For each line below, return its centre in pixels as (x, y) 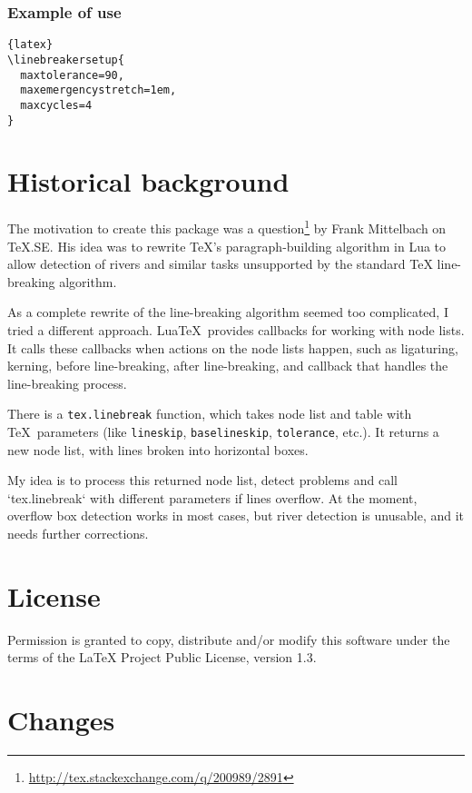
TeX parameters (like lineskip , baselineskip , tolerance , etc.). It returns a (223, 431)
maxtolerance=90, (72, 75)
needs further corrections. (78, 533)
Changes (61, 720)
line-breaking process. (67, 383)
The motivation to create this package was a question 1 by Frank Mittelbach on (227, 227)
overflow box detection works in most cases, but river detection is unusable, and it (236, 515)
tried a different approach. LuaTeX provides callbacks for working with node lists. (236, 329)
